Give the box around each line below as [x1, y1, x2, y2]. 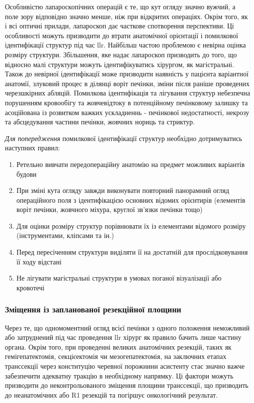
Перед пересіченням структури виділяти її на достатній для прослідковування [16, 247, 248, 257]
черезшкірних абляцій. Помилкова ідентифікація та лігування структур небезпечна [5, 88, 250, 98]
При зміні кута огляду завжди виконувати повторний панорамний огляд [16, 185, 230, 195]
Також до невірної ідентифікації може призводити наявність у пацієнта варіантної [5, 69, 249, 79]
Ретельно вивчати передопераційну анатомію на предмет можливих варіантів [16, 159, 245, 169]
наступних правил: [5, 142, 60, 153]
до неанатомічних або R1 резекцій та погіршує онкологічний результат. [5, 389, 218, 400]
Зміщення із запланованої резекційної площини [5, 303, 182, 315]
